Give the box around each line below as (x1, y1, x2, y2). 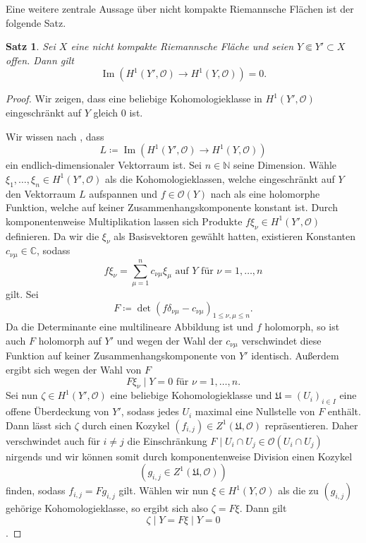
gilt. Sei (6, 286, 39, 301)
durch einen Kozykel (82, 417, 170, 432)
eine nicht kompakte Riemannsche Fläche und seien (71, 39, 294, 54)
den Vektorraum (6, 186, 76, 201)
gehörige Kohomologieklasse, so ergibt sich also (6, 501, 209, 515)
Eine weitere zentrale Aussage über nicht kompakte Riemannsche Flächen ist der (6, 1, 354, 16)
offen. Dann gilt (6, 52, 74, 67)
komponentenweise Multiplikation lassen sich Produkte (6, 213, 243, 228)
